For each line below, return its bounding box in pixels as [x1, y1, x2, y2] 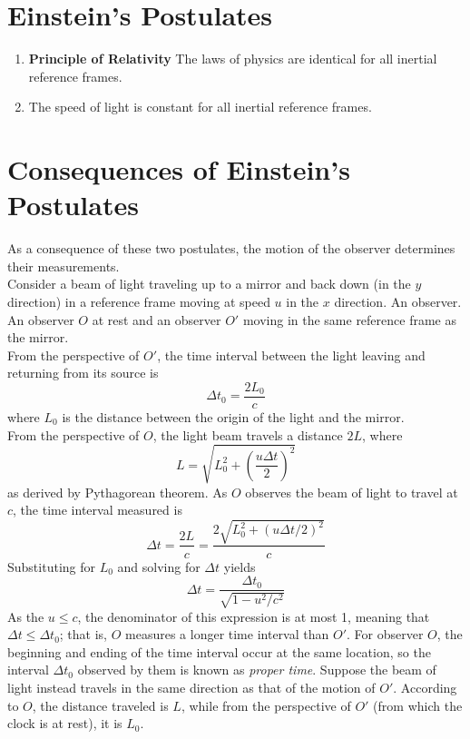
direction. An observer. [334, 292, 462, 310]
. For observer [346, 625, 424, 644]
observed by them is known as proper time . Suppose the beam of [77, 660, 436, 679]
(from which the [373, 695, 463, 714]
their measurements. [7, 256, 120, 275]
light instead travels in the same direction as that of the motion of [7, 677, 376, 696]
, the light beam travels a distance [152, 425, 343, 444]
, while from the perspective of [181, 695, 351, 714]
